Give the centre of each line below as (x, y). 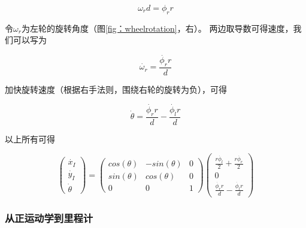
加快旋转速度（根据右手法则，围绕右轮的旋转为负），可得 (116, 89)
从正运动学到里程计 (49, 218)
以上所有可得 (30, 139)
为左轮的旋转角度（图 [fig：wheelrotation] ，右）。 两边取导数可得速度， (157, 28)
